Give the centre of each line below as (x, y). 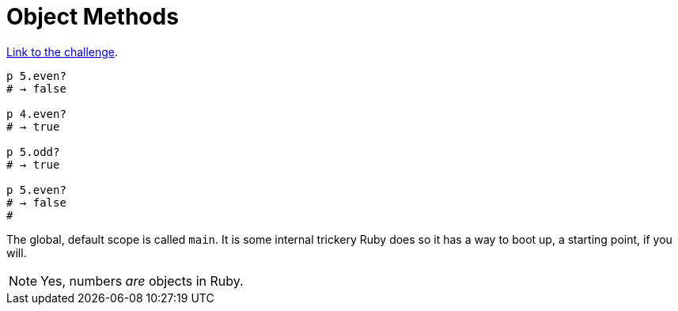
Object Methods (93, 17)
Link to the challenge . (62, 51)
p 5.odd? (33, 152)
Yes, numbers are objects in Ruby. (142, 281)
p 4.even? (36, 114)
